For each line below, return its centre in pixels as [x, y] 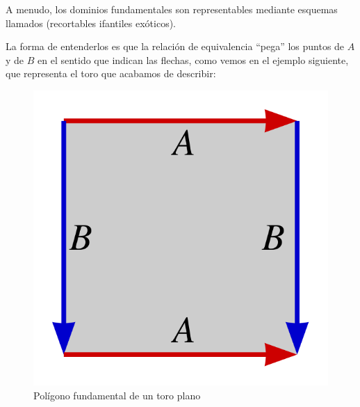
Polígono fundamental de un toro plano [117, 395]
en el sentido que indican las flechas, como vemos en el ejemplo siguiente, [193, 59]
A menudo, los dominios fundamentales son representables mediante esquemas [172, 9]
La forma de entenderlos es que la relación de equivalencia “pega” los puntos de [175, 46]
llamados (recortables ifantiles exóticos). [91, 23]
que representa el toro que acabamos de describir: [111, 73]
